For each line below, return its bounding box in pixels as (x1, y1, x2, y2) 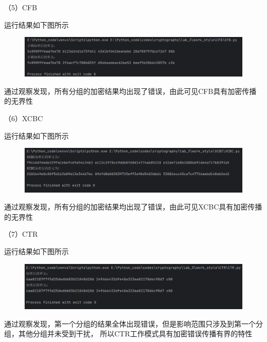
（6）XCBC (4, 112, 43, 123)
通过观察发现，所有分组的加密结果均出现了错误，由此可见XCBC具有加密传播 (4, 201, 262, 212)
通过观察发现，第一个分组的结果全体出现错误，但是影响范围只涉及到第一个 (4, 318, 256, 329)
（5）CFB (4, 2, 37, 12)
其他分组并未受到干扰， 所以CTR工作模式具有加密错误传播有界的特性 (18, 328, 253, 339)
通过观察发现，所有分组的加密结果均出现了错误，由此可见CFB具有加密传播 (4, 85, 257, 96)
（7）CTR (4, 229, 38, 239)
